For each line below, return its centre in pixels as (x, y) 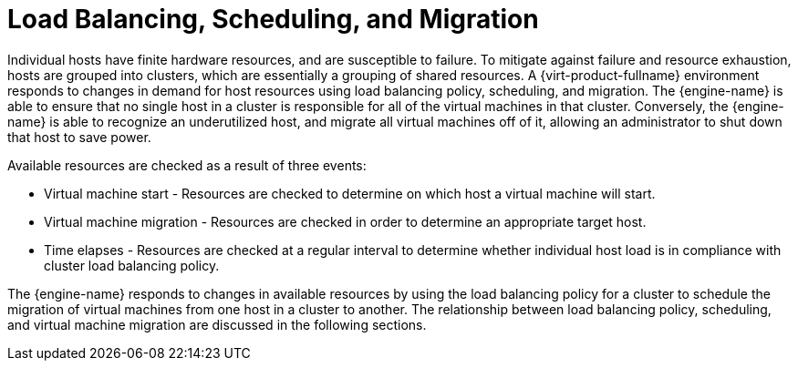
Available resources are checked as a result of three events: (187, 165)
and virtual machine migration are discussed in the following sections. (217, 324)
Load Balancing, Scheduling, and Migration (273, 19)
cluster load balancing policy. (132, 265)
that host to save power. (79, 137)
